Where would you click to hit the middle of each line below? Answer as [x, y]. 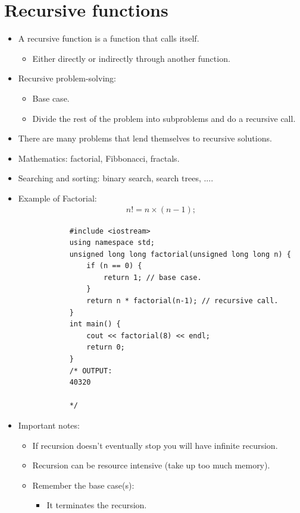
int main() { [95, 324]
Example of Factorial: [57, 198]
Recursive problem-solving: [67, 78]
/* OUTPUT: [91, 371]
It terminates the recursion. [97, 505]
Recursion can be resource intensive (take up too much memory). [151, 465]
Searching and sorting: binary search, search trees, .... [116, 178]
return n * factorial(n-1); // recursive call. [182, 301]
